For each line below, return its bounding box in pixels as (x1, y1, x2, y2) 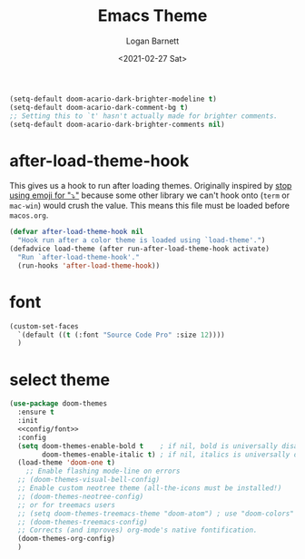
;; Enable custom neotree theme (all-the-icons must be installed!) (17, 484, 282, 493)
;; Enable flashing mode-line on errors (25, 466, 181, 476)
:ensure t (17, 407, 54, 417)
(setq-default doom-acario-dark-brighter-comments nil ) (9, 120, 225, 129)
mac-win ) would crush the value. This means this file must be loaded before (9, 201, 290, 211)
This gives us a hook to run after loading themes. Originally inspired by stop (9, 181, 292, 191)
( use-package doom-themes (9, 399, 107, 408)
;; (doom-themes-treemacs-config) (17, 517, 148, 526)
